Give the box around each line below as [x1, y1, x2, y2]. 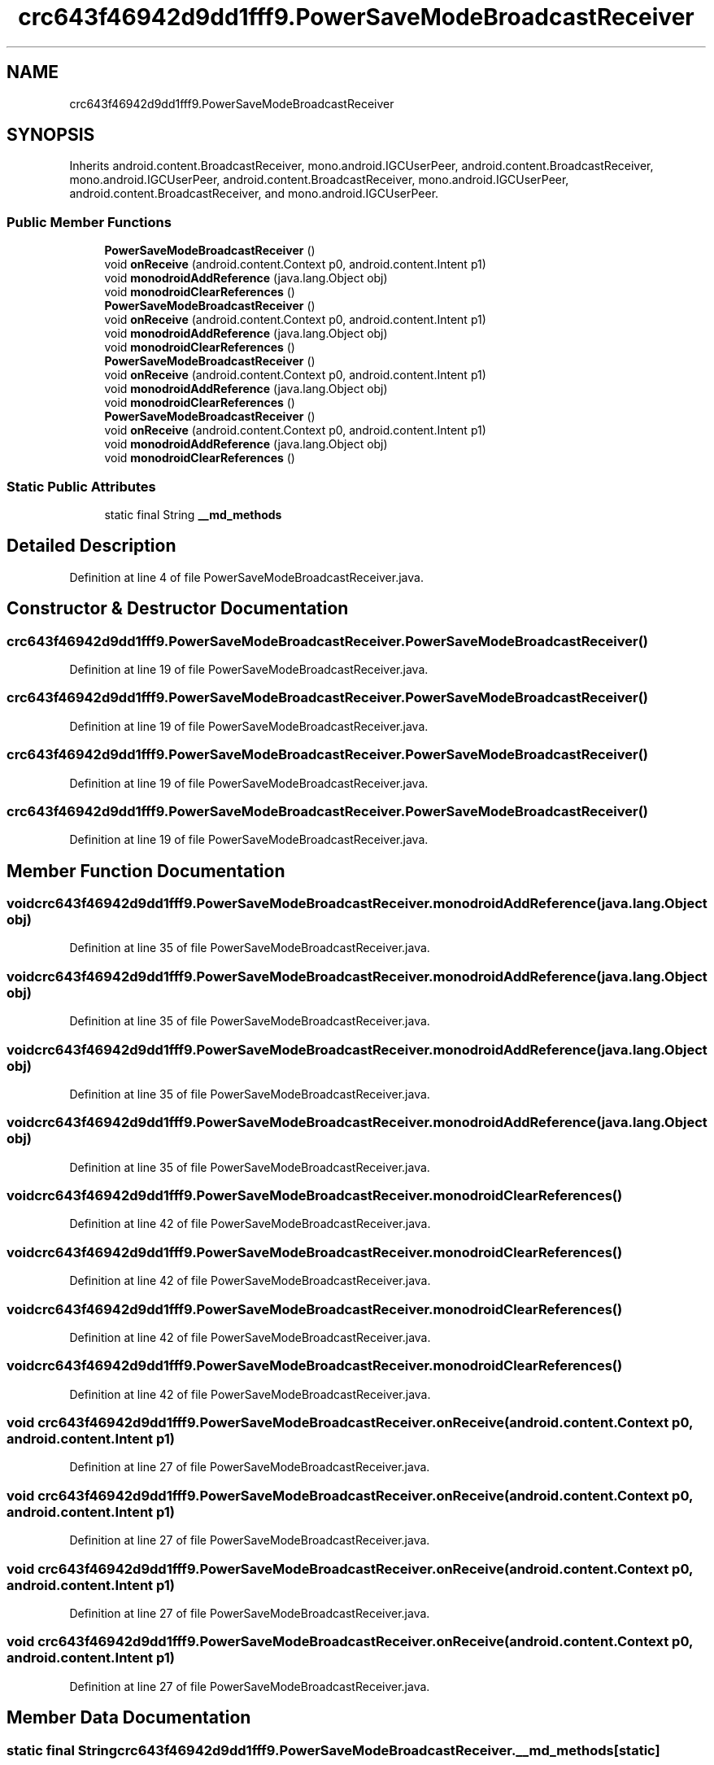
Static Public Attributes [7, 478, 156, 495]
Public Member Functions [7, 213, 172, 230]
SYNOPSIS [7, 125, 95, 146]
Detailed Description [7, 535, 176, 557]
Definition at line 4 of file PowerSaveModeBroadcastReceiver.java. [69, 570, 424, 584]
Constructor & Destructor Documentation [7, 598, 349, 619]
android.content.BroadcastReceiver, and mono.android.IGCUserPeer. [69, 186, 439, 201]
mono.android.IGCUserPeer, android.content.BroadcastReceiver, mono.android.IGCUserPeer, [69, 173, 569, 187]
